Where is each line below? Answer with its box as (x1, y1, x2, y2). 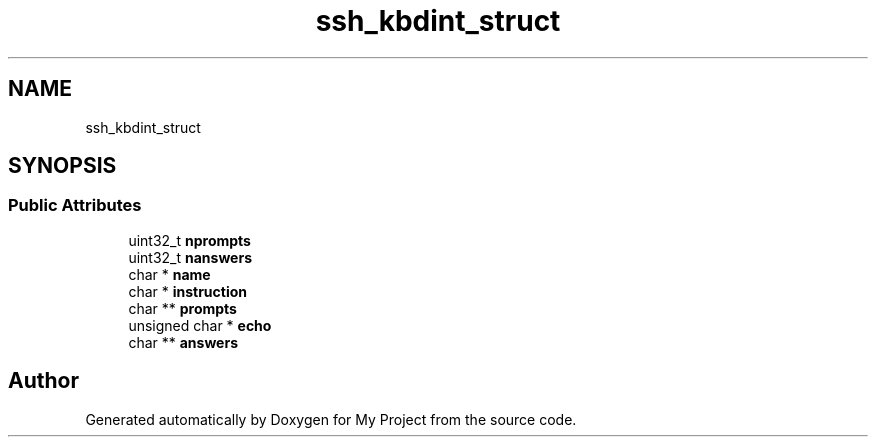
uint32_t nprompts (128, 231, 251, 249)
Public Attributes (8, 195, 142, 216)
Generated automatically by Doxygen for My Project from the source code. (85, 410, 577, 428)
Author (8, 368, 79, 394)
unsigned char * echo (128, 316, 272, 334)
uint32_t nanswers (128, 248, 252, 266)
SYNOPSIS (8, 153, 117, 179)
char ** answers (128, 333, 238, 351)
